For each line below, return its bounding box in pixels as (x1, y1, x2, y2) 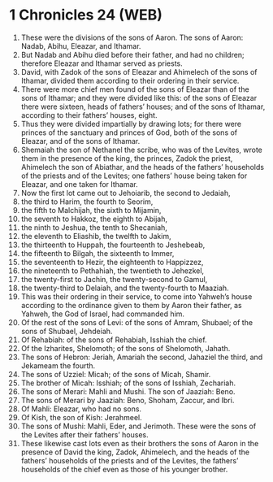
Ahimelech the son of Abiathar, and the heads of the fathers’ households (20, 162, 265, 172)
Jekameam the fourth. (20, 360, 96, 371)
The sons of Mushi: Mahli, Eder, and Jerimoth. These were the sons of (20, 421, 257, 431)
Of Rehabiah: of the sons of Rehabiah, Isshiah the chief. (20, 335, 207, 345)
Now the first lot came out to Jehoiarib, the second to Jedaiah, (20, 188, 231, 198)
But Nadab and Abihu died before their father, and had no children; (20, 50, 245, 59)
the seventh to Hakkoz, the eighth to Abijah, (20, 214, 167, 224)
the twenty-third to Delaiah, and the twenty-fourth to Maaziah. (20, 283, 230, 293)
